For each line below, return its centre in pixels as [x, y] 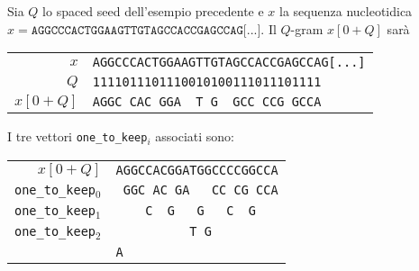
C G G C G [201, 211]
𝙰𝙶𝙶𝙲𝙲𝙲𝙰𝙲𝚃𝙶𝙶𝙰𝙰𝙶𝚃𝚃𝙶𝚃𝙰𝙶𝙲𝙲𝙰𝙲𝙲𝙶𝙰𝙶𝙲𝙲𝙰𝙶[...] [146, 30]
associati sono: [195, 136]
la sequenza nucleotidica [346, 11]
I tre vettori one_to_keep [77, 136]
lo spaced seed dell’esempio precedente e [153, 11]
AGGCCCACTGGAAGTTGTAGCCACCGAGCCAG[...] [229, 63]
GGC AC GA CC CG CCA [200, 190]
